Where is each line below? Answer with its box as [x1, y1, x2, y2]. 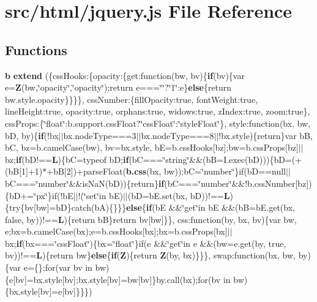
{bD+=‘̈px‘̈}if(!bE [5, 189, 73, 202]
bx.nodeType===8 [141, 129, 214, 142]
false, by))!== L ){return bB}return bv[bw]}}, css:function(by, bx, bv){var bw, [5, 213, 297, 225]
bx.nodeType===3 [63, 129, 136, 142]
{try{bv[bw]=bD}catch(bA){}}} [5, 201, 127, 214]
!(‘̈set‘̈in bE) [78, 189, 123, 202]
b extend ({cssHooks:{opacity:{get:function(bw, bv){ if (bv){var [5, 69, 245, 81]
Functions [5, 40, 67, 59]
